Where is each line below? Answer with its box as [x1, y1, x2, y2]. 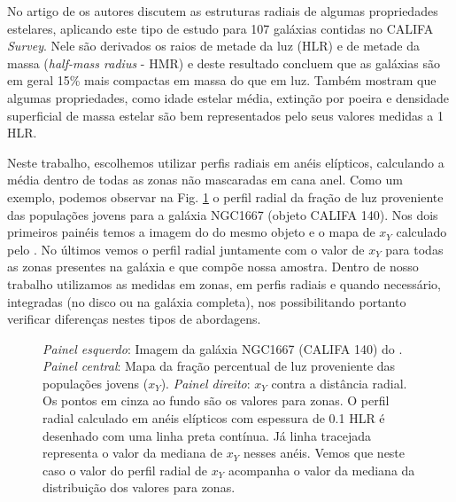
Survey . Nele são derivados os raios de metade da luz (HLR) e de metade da [7, 36, 420, 55]
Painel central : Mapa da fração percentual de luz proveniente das [43, 357, 396, 375]
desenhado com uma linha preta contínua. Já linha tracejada [43, 426, 371, 444]
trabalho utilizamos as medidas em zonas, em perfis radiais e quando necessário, [7, 274, 441, 293]
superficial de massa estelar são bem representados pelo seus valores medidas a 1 [7, 106, 444, 124]
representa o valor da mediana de [43, 443, 223, 462]
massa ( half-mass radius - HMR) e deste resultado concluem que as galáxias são [7, 53, 440, 72]
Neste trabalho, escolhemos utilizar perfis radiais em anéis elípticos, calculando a [7, 153, 444, 171]
